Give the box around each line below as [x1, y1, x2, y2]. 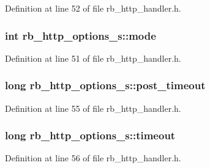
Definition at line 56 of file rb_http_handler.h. [5, 152, 181, 164]
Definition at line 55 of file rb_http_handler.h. [5, 101, 181, 114]
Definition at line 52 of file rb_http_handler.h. [5, 2, 181, 14]
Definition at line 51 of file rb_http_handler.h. [5, 51, 181, 64]
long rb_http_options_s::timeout [5, 128, 176, 143]
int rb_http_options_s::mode [5, 27, 156, 43]
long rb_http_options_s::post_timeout [5, 78, 206, 93]
